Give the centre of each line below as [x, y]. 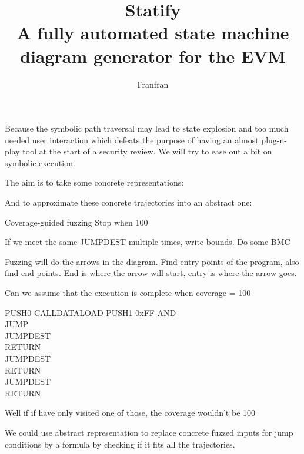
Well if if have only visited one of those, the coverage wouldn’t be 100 [130, 413]
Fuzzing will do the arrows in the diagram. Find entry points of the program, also [152, 261]
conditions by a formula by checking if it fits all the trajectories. [120, 444]
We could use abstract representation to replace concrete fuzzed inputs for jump [149, 432]
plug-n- [274, 139]
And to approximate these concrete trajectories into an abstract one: [128, 202]
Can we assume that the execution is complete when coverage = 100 [128, 293]
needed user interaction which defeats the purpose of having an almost [132, 139]
